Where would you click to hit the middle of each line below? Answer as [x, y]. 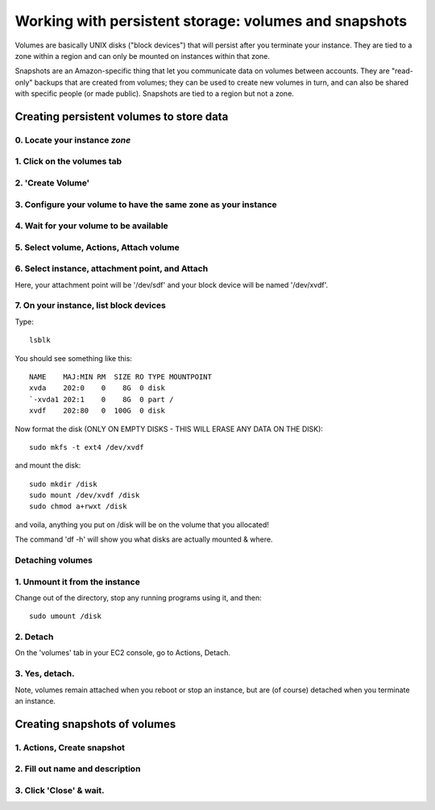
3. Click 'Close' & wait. [60, 790]
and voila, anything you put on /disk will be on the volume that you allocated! [142, 525]
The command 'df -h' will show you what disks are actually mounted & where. [144, 539]
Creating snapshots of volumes [95, 724]
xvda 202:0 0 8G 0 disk [97, 388]
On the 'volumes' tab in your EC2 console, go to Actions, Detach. [123, 653]
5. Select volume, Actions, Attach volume [97, 247]
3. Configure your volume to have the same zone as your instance [146, 204]
